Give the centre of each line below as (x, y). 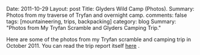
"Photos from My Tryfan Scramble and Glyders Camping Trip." (84, 28)
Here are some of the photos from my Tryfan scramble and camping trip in (99, 39)
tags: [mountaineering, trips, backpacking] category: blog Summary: (91, 22)
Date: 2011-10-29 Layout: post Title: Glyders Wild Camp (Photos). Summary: (100, 9)
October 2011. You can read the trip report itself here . (73, 46)
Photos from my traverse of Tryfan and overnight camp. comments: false (97, 15)
